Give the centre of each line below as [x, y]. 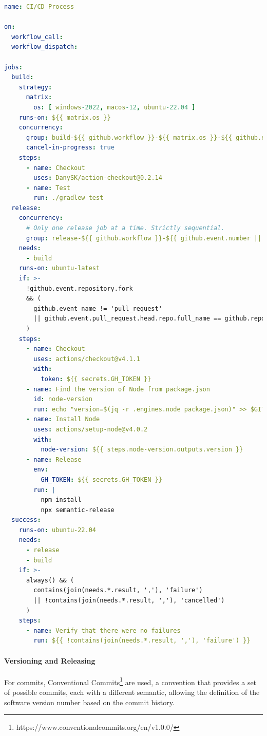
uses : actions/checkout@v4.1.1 [87, 359]
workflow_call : [37, 37]
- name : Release [54, 459]
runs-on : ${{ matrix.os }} [65, 117]
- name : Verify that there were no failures [103, 630]
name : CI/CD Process [39, 7]
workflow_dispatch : [45, 47]
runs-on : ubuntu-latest [59, 268]
